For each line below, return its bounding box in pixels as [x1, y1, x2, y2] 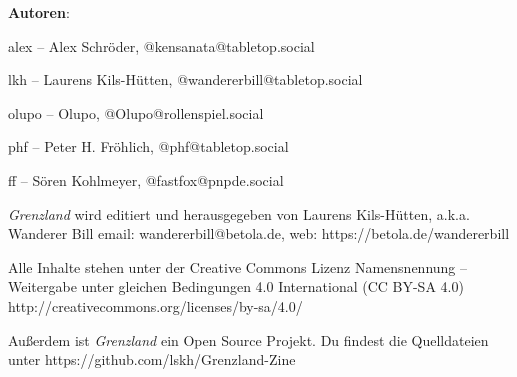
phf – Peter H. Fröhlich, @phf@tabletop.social [8, 136, 289, 157]
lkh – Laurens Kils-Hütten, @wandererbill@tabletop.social [8, 69, 363, 90]
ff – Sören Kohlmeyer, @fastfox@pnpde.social [8, 169, 284, 190]
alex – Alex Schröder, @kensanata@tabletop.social [8, 35, 315, 56]
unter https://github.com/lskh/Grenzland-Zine [8, 349, 296, 370]
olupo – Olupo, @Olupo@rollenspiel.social [8, 102, 264, 123]
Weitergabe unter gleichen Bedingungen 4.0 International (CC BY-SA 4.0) [8, 276, 464, 297]
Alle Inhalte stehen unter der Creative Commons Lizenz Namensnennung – [8, 256, 468, 277]
